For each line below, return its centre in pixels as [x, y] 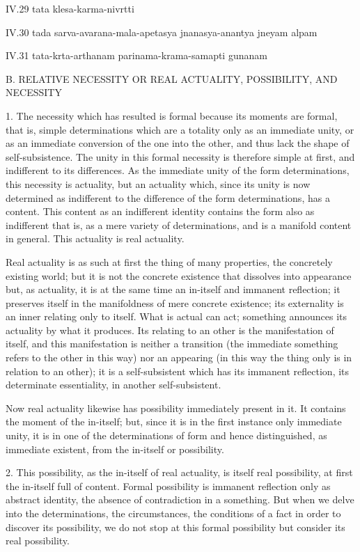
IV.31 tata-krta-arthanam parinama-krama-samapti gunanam [136, 55]
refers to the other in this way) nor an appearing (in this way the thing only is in [179, 357]
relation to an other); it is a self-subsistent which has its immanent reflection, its [178, 371]
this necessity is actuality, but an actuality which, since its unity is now [158, 183]
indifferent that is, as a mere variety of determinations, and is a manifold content [179, 224]
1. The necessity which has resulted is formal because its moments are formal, [172, 115]
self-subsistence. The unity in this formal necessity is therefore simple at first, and [180, 156]
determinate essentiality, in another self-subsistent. [114, 385]
